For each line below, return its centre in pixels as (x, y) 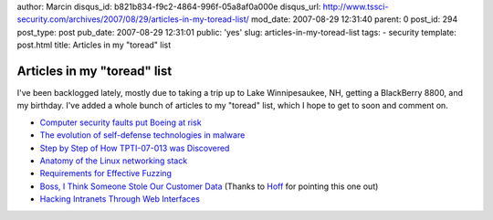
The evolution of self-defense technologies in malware (142, 135)
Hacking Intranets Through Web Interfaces (120, 199)
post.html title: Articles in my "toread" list (94, 45)
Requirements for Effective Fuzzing (106, 173)
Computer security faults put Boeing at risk (121, 122)
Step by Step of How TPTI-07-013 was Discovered (135, 148)
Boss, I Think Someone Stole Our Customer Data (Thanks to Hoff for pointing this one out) (209, 186)
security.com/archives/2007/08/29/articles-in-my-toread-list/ (133, 19)
